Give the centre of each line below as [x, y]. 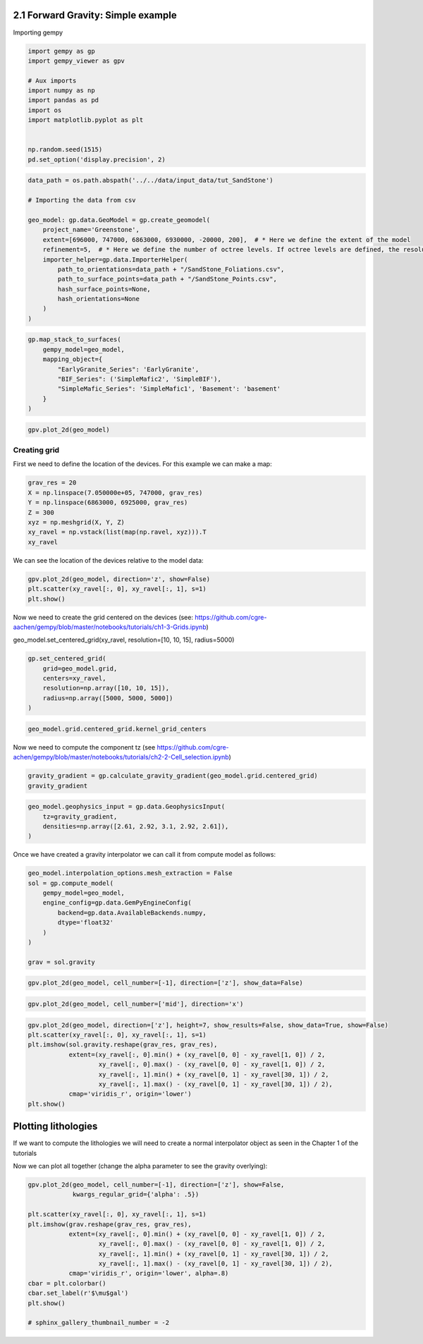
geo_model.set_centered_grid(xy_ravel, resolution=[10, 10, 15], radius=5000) [124, 640]
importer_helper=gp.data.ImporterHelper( [115, 259]
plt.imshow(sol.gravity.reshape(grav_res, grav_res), [123, 1045]
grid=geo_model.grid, [80, 668]
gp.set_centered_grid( [67, 659]
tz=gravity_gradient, [80, 817]
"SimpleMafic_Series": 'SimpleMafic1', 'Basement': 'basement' [169, 389]
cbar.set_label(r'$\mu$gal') [78, 1293]
